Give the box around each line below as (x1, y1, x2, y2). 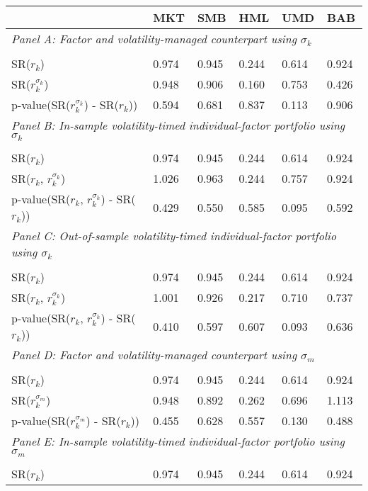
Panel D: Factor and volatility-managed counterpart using (11, 346, 297, 363)
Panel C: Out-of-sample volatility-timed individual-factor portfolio (11, 227, 337, 244)
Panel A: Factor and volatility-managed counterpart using (11, 30, 297, 47)
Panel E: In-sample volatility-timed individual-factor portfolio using (11, 433, 345, 450)
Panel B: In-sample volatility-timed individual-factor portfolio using (11, 117, 345, 134)
